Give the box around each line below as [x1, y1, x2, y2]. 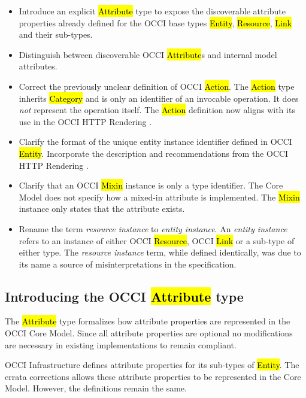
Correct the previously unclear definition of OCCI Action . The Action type [19, 80, 295, 92]
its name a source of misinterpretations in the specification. [19, 257, 237, 270]
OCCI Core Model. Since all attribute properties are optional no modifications [5, 327, 293, 339]
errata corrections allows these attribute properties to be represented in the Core [5, 370, 301, 382]
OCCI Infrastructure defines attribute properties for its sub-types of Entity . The [5, 358, 299, 371]
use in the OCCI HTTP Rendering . [19, 115, 152, 127]
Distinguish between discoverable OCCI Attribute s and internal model [19, 48, 277, 60]
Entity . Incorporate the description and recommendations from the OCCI [19, 147, 289, 159]
